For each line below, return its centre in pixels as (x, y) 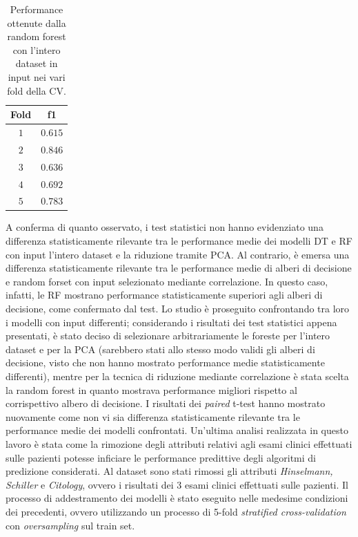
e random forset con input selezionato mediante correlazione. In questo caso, (167, 281)
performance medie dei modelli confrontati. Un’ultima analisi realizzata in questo (177, 430)
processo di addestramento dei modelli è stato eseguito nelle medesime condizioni (177, 498)
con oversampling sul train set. (70, 525)
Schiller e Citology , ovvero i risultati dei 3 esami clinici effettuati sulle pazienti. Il (177, 484)
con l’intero (37, 49)
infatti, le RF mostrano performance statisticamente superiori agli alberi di (164, 295)
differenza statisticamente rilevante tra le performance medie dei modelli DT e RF (179, 241)
